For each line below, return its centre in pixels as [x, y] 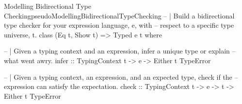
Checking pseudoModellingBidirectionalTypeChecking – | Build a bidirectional [119, 15]
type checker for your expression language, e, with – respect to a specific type [119, 25]
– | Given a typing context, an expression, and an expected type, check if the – [121, 77]
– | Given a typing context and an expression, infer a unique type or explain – [120, 51]
